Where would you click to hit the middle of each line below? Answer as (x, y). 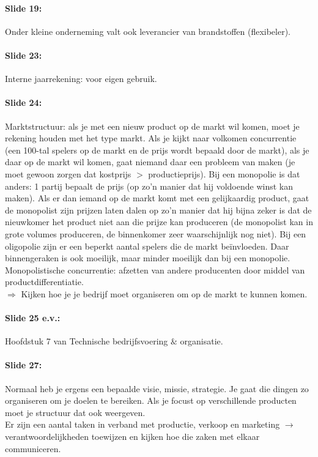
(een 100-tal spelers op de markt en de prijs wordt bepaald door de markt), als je (157, 150)
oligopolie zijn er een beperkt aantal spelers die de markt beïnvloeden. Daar (147, 246)
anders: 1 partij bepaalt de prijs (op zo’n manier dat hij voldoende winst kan (149, 186)
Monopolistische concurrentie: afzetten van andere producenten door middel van (155, 269)
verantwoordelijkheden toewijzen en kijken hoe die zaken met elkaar (132, 437)
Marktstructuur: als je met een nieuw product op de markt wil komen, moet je (152, 126)
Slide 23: (24, 55)
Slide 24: (24, 102)
